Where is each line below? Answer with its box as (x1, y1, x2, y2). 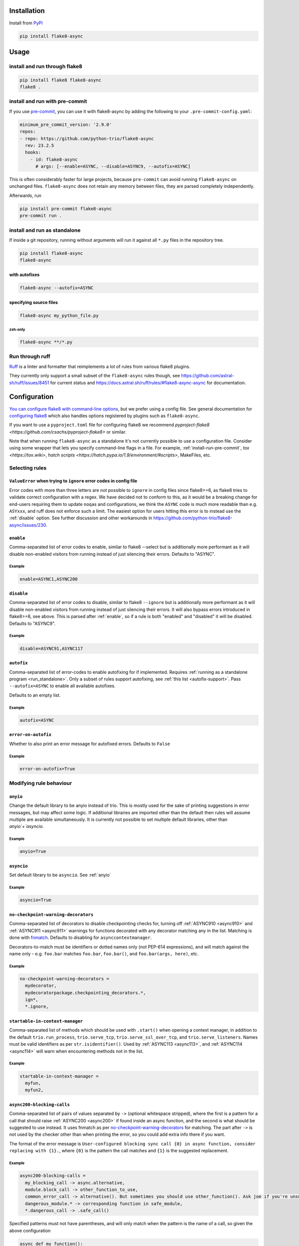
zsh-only (9, 327, 25, 332)
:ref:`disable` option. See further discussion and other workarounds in (9, 515, 152, 521)
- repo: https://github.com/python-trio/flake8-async (19, 136, 154, 142)
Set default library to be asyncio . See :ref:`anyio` (9, 872, 112, 878)
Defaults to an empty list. (9, 692, 61, 698)
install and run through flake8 (9, 63, 82, 70)
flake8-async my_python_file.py (19, 312, 99, 318)
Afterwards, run (9, 192, 42, 198)
